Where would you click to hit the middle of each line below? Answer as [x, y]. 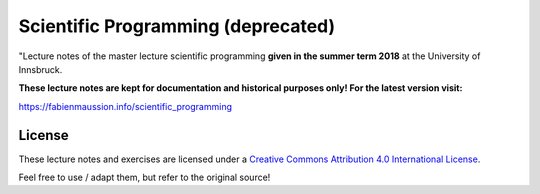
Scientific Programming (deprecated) [177, 26]
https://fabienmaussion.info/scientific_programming [125, 106]
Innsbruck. [40, 69]
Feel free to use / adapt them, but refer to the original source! [144, 177]
